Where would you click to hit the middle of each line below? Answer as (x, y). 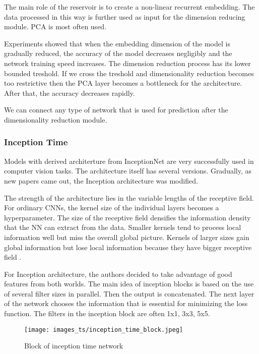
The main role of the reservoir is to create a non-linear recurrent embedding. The (129, 7)
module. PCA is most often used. (55, 26)
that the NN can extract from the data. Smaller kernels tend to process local (123, 227)
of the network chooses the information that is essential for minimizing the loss (126, 303)
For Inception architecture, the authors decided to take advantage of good (118, 274)
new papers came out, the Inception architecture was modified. (101, 180)
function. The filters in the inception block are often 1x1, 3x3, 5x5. (107, 313)
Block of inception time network (74, 346)
